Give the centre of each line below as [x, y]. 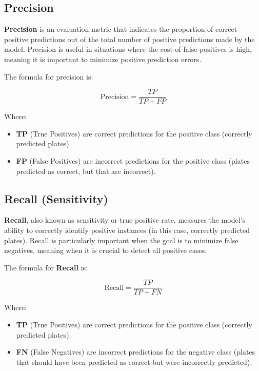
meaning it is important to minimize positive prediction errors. [103, 59]
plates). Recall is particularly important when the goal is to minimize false [121, 240]
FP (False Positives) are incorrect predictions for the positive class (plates [133, 161]
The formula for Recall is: [46, 267]
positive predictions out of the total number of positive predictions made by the [129, 39]
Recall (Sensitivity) [56, 198]
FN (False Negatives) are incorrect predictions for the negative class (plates [136, 352]
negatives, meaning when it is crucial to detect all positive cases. [106, 250]
